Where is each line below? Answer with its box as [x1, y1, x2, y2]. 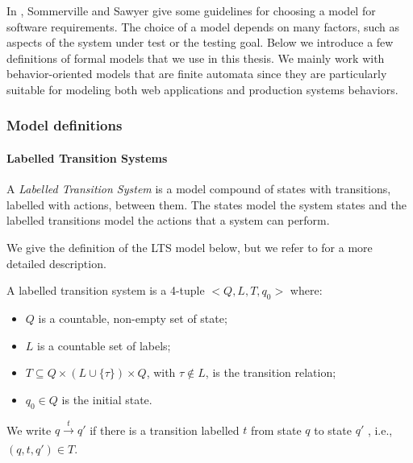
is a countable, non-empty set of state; [38, 309, 227, 326]
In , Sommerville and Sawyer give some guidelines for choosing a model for [6, 2, 376, 19]
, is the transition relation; [205, 364, 336, 381]
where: [290, 282, 323, 299]
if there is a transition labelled [90, 421, 240, 438]
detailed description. [6, 254, 106, 271]
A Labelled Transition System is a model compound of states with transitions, [6, 180, 391, 197]
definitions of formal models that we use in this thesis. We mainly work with [6, 49, 385, 66]
